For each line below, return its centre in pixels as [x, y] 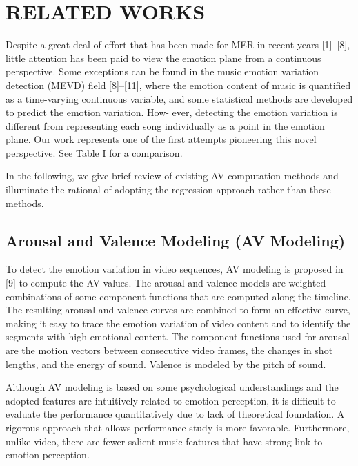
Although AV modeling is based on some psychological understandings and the [172, 387]
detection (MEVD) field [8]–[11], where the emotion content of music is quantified [178, 85]
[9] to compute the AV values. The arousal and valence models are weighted [166, 283]
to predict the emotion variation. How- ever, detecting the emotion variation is [172, 112]
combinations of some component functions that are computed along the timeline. [178, 296]
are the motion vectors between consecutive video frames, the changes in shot [169, 350]
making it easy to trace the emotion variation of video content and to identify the [178, 323]
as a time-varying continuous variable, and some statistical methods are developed [179, 98]
